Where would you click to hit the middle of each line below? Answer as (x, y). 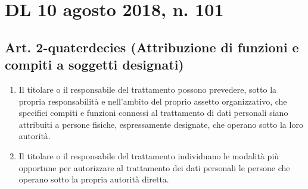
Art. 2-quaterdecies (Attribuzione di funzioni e (152, 47)
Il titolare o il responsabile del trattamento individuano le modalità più (149, 155)
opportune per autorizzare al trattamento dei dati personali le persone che (154, 167)
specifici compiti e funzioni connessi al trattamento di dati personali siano (153, 113)
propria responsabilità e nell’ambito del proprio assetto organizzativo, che (153, 101)
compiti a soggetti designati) (94, 64)
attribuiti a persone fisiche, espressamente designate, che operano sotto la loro (161, 124)
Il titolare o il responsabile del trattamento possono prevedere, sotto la (148, 89)
